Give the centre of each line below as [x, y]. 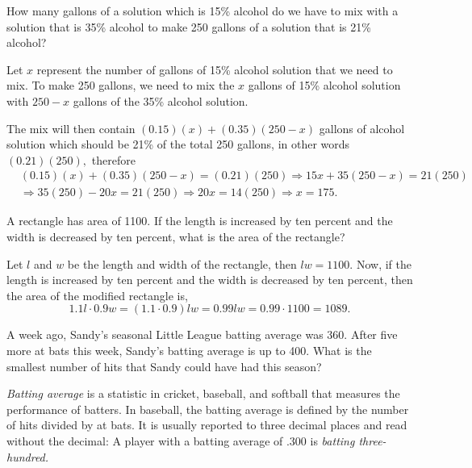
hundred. [28, 456]
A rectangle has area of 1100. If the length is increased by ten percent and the [200, 221]
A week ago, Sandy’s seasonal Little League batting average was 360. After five [202, 334]
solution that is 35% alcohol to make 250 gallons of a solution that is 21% [189, 26]
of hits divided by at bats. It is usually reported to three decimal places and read [207, 425]
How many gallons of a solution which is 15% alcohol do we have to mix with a [203, 10]
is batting [332, 440]
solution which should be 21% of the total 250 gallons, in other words [178, 144]
